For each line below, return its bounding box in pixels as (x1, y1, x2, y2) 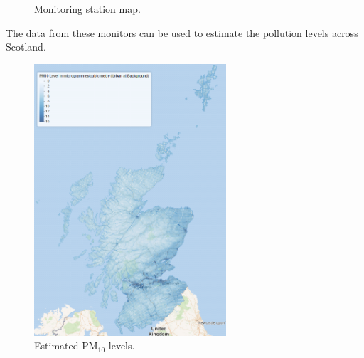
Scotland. (6, 39, 46, 54)
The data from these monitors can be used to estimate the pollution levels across (6, 25, 358, 40)
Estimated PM (34, 338, 98, 353)
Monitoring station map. (34, 1, 141, 16)
